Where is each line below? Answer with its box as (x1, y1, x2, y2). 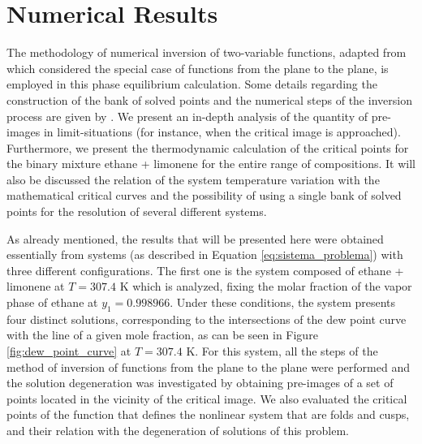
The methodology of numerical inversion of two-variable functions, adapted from (6, 44, 407, 61)
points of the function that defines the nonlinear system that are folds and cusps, (6, 406, 410, 423)
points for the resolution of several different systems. (6, 203, 267, 220)
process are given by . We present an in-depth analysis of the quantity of (6, 107, 368, 124)
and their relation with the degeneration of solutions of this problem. (6, 421, 349, 438)
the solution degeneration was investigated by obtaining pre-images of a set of (6, 374, 394, 391)
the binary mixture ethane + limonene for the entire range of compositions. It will (6, 155, 416, 172)
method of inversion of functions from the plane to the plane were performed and (6, 358, 410, 375)
